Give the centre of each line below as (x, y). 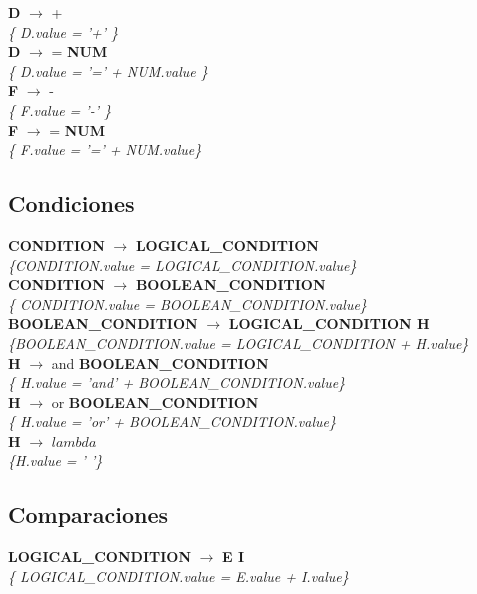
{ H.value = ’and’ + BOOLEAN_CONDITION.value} (177, 382)
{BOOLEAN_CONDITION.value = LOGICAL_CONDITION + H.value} (238, 342)
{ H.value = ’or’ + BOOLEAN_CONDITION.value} (172, 421)
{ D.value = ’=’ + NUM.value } (108, 70)
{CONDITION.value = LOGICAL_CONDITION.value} (182, 264)
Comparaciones (88, 514)
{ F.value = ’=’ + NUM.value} (105, 149)
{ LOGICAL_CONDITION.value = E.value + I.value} (178, 575)
